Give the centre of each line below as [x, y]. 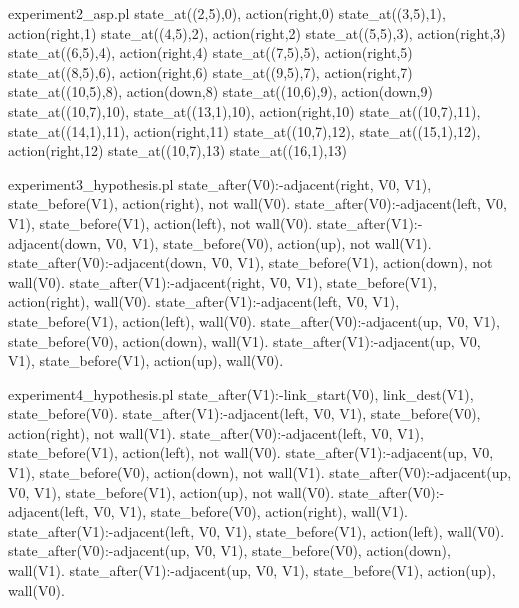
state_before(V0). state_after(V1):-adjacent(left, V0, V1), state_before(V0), [244, 413]
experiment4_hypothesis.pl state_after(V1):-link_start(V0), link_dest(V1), [241, 393]
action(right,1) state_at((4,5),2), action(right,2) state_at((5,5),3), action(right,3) [257, 32]
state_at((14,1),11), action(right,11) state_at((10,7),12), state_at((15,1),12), [244, 130]
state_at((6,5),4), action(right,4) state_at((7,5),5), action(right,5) [210, 52]
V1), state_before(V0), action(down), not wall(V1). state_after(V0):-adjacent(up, [260, 472]
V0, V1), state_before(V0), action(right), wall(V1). [250, 511]
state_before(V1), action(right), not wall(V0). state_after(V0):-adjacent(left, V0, [257, 203]
